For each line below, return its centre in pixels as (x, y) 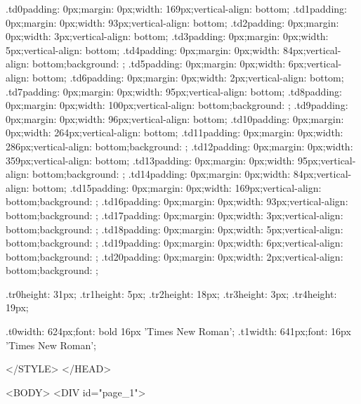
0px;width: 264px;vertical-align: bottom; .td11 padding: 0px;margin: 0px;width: (175, 132)
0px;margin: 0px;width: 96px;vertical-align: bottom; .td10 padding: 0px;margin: (175, 118)
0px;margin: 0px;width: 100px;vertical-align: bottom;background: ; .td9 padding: (177, 105)
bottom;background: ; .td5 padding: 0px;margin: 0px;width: (159, 64)
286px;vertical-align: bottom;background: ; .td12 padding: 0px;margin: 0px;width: (179, 146)
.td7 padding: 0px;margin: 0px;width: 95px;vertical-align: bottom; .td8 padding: (174, 91)
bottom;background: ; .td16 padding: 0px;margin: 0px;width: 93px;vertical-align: (177, 201)
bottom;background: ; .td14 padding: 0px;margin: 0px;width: (162, 174)
